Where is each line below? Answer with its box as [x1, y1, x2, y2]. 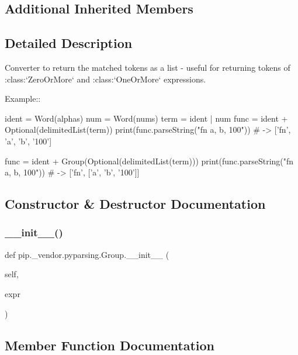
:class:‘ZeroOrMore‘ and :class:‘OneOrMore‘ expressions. [5, 73, 206, 85]
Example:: [5, 92, 41, 105]
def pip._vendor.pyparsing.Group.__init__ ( [5, 248, 169, 260]
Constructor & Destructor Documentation [5, 195, 266, 213]
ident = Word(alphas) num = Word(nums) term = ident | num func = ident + [5, 112, 288, 124]
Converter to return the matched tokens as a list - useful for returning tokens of [5, 61, 290, 73]
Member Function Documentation [5, 336, 215, 354]
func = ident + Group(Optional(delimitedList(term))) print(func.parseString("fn [5, 154, 294, 167]
